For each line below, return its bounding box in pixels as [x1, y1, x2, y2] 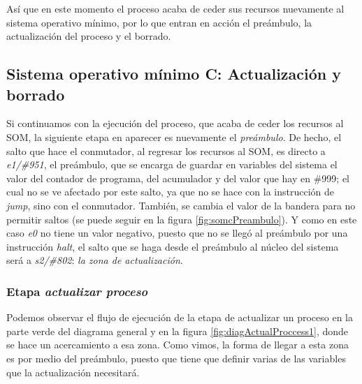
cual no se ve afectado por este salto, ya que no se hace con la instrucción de [6, 184, 334, 199]
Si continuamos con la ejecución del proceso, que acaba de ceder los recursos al [6, 116, 344, 131]
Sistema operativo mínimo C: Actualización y [6, 63, 342, 84]
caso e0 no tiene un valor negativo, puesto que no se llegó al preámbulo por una [6, 226, 348, 240]
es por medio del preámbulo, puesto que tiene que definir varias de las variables [6, 350, 346, 365]
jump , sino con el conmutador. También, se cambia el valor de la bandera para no [6, 198, 356, 212]
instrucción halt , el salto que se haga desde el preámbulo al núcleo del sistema [6, 239, 339, 253]
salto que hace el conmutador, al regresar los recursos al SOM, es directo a [6, 143, 326, 158]
